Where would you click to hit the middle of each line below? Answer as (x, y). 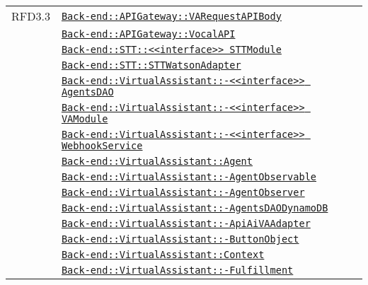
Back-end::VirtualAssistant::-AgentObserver (183, 192)
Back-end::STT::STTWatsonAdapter (151, 65)
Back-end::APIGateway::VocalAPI (148, 34)
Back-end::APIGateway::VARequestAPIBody (171, 16)
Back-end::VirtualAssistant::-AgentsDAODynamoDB (195, 208)
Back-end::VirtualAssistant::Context (163, 255)
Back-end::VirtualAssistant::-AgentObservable (189, 177)
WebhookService (102, 146)
